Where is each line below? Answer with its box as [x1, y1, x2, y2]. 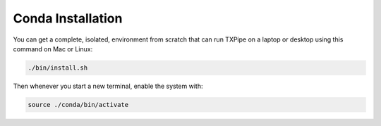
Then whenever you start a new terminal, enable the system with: [13, 82, 203, 90]
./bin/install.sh [28, 63, 88, 72]
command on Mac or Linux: [13, 44, 93, 53]
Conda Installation [13, 11, 123, 26]
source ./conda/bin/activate [28, 101, 129, 108]
